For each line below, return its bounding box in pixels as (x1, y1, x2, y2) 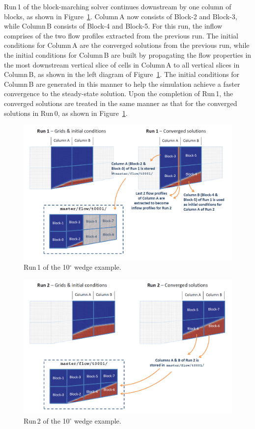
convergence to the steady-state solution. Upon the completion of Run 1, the (4, 88, 233, 99)
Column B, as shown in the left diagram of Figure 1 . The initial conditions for (4, 69, 240, 79)
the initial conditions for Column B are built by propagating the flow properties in (4, 49, 252, 60)
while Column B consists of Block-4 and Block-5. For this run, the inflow (4, 21, 223, 31)
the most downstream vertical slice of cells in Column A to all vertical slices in (4, 59, 240, 70)
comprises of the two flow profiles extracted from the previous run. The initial (4, 30, 238, 40)
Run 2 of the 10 (24, 415, 70, 426)
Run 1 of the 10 (24, 262, 70, 272)
